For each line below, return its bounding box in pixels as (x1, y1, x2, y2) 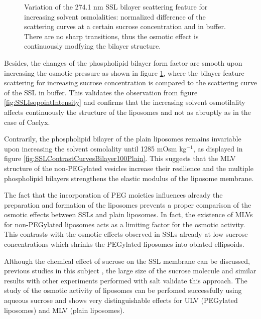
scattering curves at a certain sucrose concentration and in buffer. (24, 21, 226, 32)
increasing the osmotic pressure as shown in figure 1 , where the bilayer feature (4, 67, 244, 78)
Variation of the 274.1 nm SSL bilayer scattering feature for (24, 2, 208, 12)
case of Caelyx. (4, 116, 50, 127)
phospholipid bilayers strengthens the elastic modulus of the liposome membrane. (4, 173, 254, 183)
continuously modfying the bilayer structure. (24, 41, 161, 51)
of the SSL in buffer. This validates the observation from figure (4, 87, 198, 97)
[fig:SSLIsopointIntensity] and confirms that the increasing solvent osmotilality (4, 97, 245, 107)
